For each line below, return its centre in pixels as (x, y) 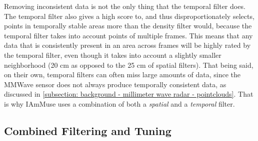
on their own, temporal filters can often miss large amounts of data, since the (122, 74)
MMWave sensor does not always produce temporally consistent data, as (115, 84)
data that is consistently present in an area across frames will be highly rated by (127, 45)
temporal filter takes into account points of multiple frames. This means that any (128, 35)
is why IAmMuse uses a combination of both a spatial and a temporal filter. (119, 103)
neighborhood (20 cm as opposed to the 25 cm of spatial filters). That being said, (129, 65)
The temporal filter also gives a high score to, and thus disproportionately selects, (129, 16)
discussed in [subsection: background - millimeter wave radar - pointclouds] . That (129, 94)
